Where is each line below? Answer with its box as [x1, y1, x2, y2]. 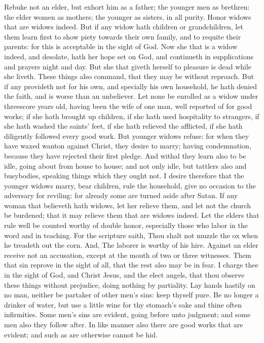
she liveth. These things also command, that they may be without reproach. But [4, 71, 254, 82]
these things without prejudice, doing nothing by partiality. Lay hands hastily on [4, 279, 255, 290]
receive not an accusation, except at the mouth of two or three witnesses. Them [4, 249, 252, 260]
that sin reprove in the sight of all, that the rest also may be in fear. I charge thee [4, 259, 258, 270]
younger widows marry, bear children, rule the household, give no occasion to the [4, 180, 256, 190]
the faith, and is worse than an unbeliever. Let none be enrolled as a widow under [4, 91, 258, 101]
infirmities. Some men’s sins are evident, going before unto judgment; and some [4, 309, 251, 320]
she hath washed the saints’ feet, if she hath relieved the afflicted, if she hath [4, 121, 243, 131]
